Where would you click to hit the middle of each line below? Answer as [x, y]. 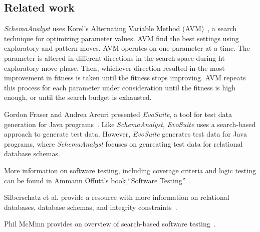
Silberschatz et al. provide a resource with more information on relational [117, 197]
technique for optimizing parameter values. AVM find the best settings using [121, 38]
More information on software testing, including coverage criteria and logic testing [130, 170]
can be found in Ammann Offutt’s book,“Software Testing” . [98, 180]
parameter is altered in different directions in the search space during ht [114, 57]
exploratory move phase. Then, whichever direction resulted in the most [114, 68]
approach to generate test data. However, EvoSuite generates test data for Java [125, 134]
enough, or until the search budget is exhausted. [78, 97]
